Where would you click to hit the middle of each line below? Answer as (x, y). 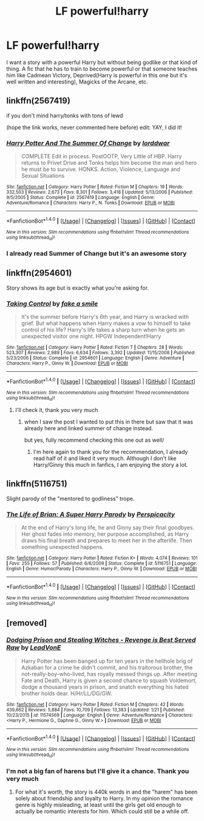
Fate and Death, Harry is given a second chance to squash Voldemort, (109, 680)
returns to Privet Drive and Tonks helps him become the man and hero (109, 163)
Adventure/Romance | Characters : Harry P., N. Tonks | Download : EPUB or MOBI (90, 203)
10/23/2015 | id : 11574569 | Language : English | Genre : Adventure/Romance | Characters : (100, 715)
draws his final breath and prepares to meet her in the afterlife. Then (107, 540)
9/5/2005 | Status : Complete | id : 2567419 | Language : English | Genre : (81, 198)
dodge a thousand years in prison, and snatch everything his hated (105, 686)
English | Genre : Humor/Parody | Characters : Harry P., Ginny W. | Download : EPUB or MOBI (102, 569)
